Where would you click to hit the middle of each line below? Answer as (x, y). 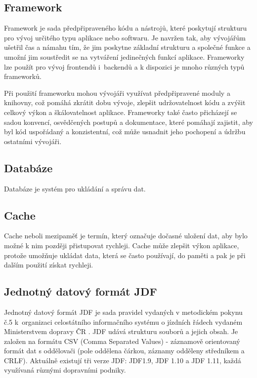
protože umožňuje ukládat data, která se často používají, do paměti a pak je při (125, 255)
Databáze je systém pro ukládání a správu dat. (75, 188)
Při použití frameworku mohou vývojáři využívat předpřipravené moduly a (117, 93)
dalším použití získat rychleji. (49, 265)
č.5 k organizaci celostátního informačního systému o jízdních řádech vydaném (123, 321)
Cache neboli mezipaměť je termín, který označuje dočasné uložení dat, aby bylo (126, 236)
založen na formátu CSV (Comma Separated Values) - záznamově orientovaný (122, 341)
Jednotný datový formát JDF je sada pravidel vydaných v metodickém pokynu (123, 312)
